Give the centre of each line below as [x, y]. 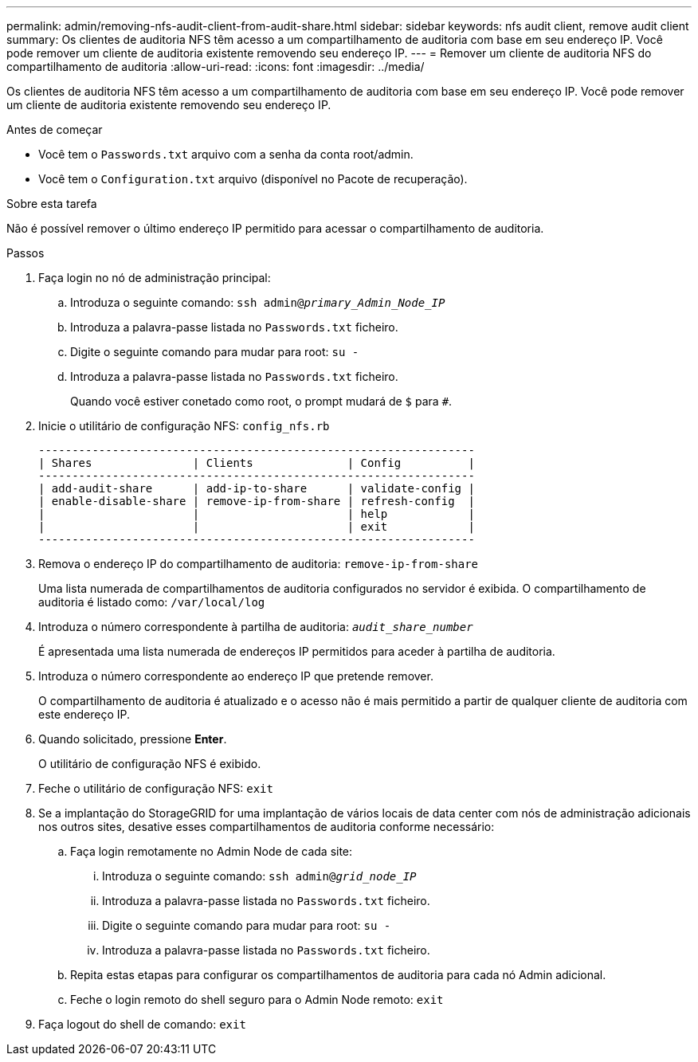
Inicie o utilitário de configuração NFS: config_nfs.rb [184, 426]
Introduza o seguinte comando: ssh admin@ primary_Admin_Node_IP [258, 302]
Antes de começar [55, 129]
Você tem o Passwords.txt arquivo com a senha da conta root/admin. [226, 154]
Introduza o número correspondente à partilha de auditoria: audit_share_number [256, 627]
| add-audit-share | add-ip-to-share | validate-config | [257, 488]
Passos [25, 253]
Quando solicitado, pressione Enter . [133, 739]
